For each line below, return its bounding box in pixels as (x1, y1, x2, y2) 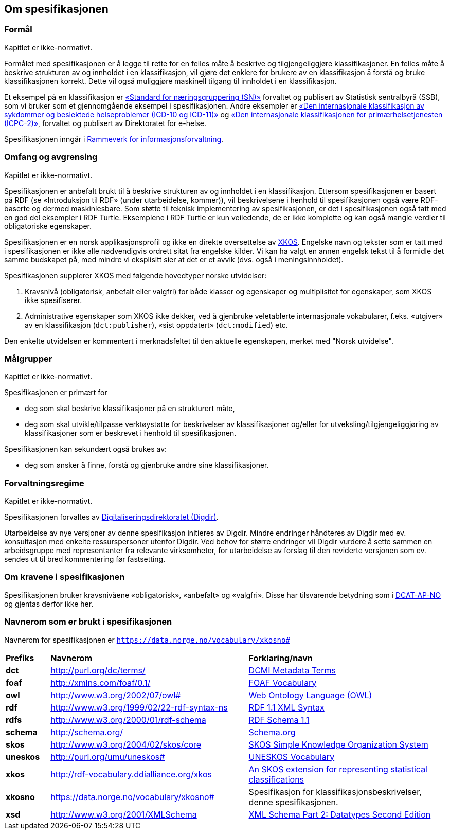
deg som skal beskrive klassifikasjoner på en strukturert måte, (25, 404, 235, 413)
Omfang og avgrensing (4, 152, 98, 163)
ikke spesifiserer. (25, 295, 82, 305)
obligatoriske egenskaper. (4, 221, 92, 230)
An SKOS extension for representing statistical (248, 764, 427, 774)
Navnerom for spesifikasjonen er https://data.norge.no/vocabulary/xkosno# (4, 635, 290, 644)
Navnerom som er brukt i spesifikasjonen (4, 616, 172, 627)
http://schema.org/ (50, 726, 123, 737)
